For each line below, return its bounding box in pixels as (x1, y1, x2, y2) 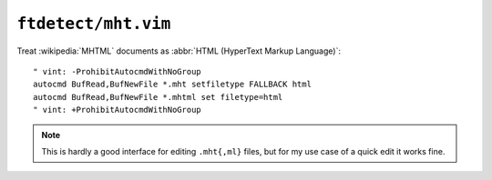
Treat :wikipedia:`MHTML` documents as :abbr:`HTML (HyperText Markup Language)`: (16, 45, 342, 56)
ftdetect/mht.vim (16, 14, 171, 34)
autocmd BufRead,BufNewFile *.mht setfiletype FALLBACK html (33, 79, 312, 90)
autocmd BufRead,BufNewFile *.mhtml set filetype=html (33, 92, 283, 102)
